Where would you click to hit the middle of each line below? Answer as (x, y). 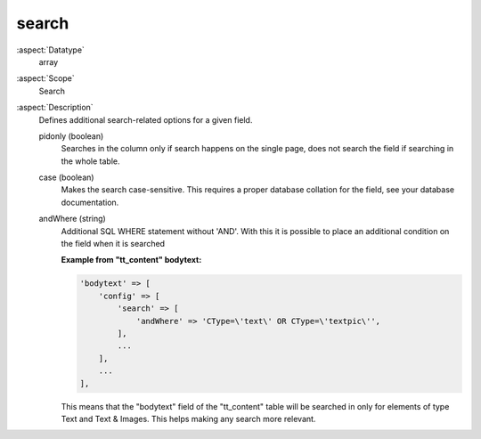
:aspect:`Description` (55, 108)
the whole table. (90, 161)
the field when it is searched (113, 244)
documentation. (90, 202)
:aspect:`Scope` (45, 78)
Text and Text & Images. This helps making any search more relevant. (188, 419)
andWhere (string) (72, 219)
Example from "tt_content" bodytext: (131, 260)
